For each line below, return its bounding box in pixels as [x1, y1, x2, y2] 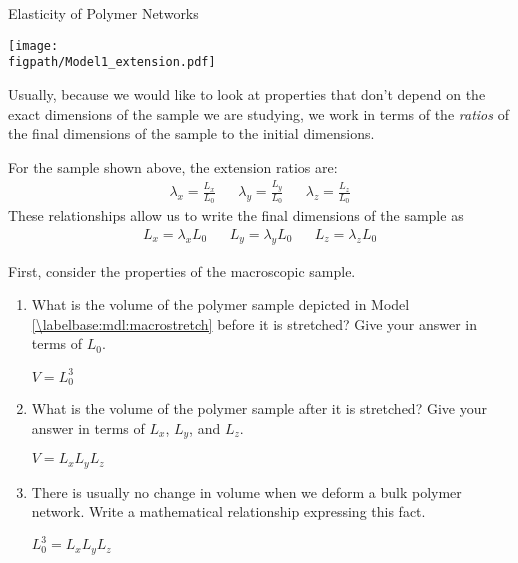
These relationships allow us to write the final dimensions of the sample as [8, 205, 464, 226]
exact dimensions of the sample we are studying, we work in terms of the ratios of [8, 103, 509, 124]
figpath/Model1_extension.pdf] [8, 55, 216, 70]
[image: [8, 38, 59, 53]
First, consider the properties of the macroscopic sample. [8, 260, 356, 281]
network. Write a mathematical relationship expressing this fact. [31, 501, 426, 522]
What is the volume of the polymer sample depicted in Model [31, 294, 410, 315]
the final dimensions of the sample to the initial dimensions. [8, 123, 375, 144]
